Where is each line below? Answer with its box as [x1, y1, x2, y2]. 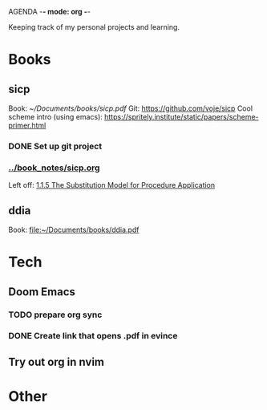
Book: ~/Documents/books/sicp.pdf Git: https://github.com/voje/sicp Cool [8, 104, 253, 113]
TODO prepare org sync [8, 309, 103, 320]
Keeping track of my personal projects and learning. [8, 22, 180, 31]
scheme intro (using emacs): [8, 112, 103, 121]
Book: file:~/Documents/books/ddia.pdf [8, 225, 140, 235]
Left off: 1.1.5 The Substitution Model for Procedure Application [8, 181, 216, 190]
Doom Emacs [8, 285, 76, 298]
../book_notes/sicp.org [8, 162, 100, 173]
